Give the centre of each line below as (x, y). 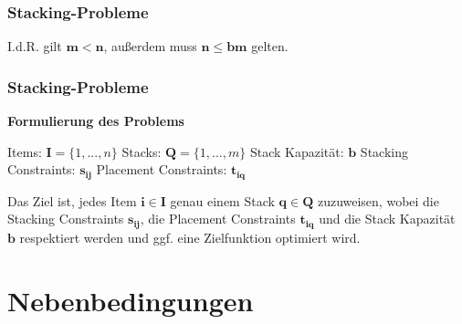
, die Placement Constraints (218, 219)
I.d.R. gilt (35, 46)
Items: (25, 151)
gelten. (270, 46)
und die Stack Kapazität (387, 219)
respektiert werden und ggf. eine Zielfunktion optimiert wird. (190, 237)
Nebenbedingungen (131, 300)
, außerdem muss (150, 46)
